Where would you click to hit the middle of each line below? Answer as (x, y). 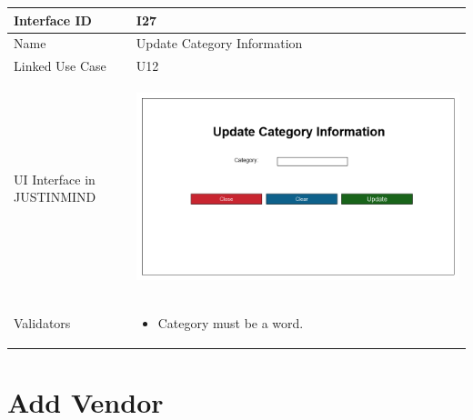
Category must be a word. (231, 323)
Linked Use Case (60, 66)
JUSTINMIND (55, 197)
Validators (42, 323)
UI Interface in (55, 179)
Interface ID (53, 20)
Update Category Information (219, 43)
